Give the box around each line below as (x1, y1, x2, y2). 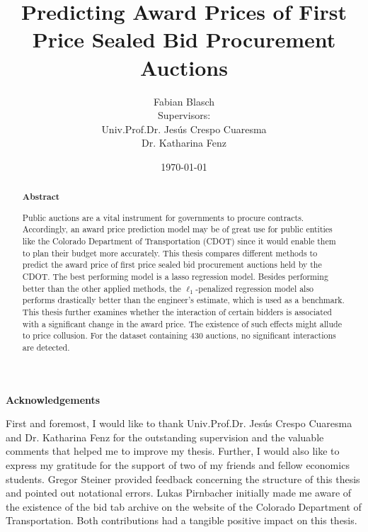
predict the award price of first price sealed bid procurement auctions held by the (22, 259, 322, 271)
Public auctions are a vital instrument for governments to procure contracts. (22, 211, 304, 223)
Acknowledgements (6, 392, 100, 407)
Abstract (22, 191, 60, 203)
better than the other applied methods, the (22, 282, 181, 294)
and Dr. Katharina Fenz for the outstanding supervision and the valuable (6, 429, 324, 444)
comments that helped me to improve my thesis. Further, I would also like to (6, 443, 340, 458)
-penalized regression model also (195, 282, 314, 294)
